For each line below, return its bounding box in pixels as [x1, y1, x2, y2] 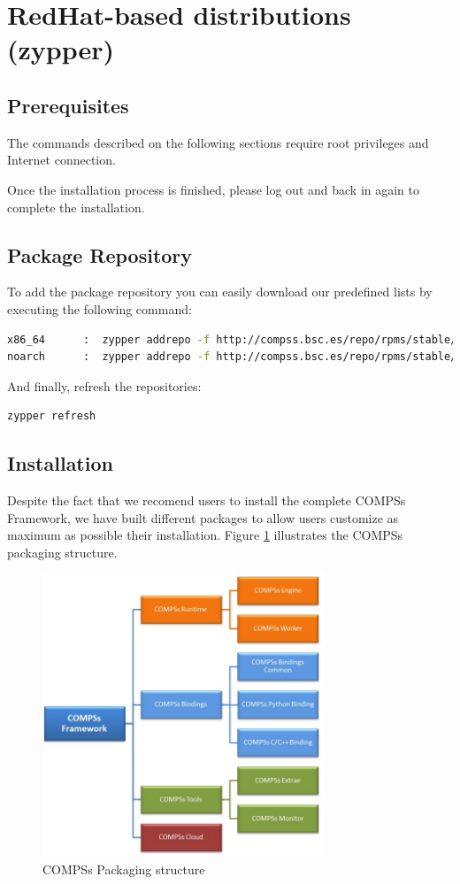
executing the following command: [7, 299, 192, 318]
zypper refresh [7, 410, 96, 423]
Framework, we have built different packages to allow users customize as [7, 508, 399, 527]
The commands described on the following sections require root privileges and [7, 133, 429, 151]
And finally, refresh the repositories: [7, 376, 202, 395]
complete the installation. [7, 197, 145, 216]
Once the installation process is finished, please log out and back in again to [7, 180, 420, 198]
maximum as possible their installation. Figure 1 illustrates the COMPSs [7, 526, 403, 544]
